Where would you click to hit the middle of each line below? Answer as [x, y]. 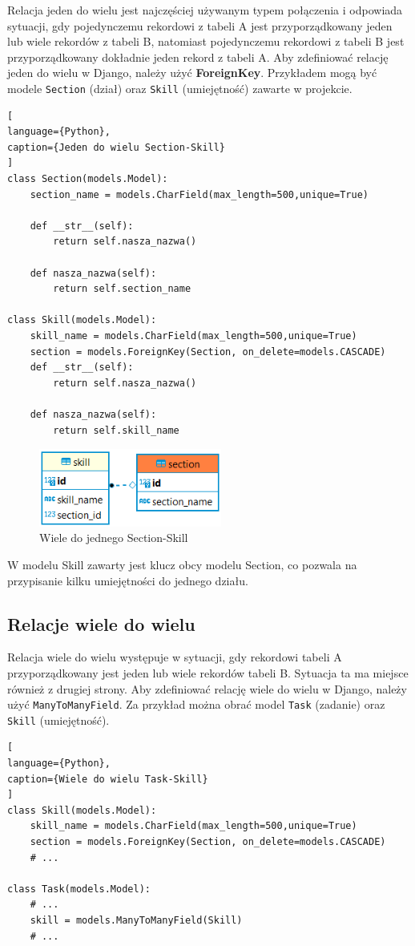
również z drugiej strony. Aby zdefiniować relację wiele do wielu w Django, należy [207, 688]
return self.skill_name [116, 430]
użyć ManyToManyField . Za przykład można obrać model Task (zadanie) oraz [196, 704]
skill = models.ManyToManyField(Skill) [136, 920]
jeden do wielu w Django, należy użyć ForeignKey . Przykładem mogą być [192, 73]
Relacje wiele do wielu [101, 623]
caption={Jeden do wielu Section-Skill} [117, 147]
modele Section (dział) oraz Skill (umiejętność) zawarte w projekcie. [180, 88]
